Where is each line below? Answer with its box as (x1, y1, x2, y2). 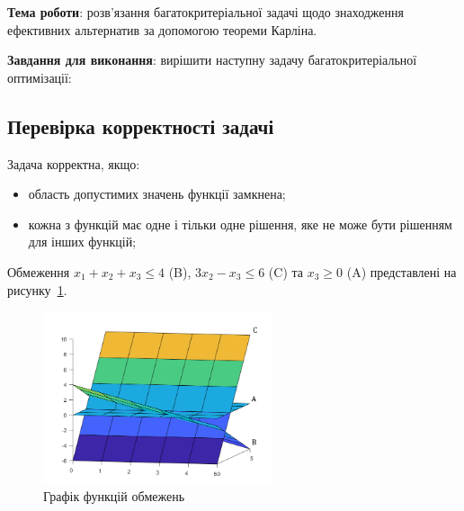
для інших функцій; (28, 232, 137, 251)
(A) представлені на (346, 262, 457, 281)
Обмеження (7, 262, 70, 281)
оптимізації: (7, 67, 72, 86)
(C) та (268, 262, 304, 281)
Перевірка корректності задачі (7, 112, 274, 139)
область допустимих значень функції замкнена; (28, 184, 286, 203)
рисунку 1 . (7, 280, 67, 299)
